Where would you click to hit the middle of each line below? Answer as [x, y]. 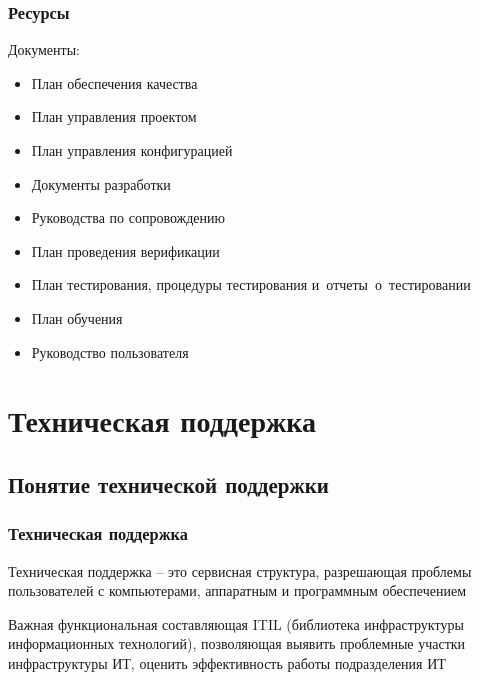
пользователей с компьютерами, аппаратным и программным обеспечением [237, 590]
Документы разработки [101, 183]
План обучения [77, 317]
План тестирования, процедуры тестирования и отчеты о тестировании [251, 284]
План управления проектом [114, 116]
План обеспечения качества [114, 82]
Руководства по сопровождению [128, 217]
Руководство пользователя [110, 351]
